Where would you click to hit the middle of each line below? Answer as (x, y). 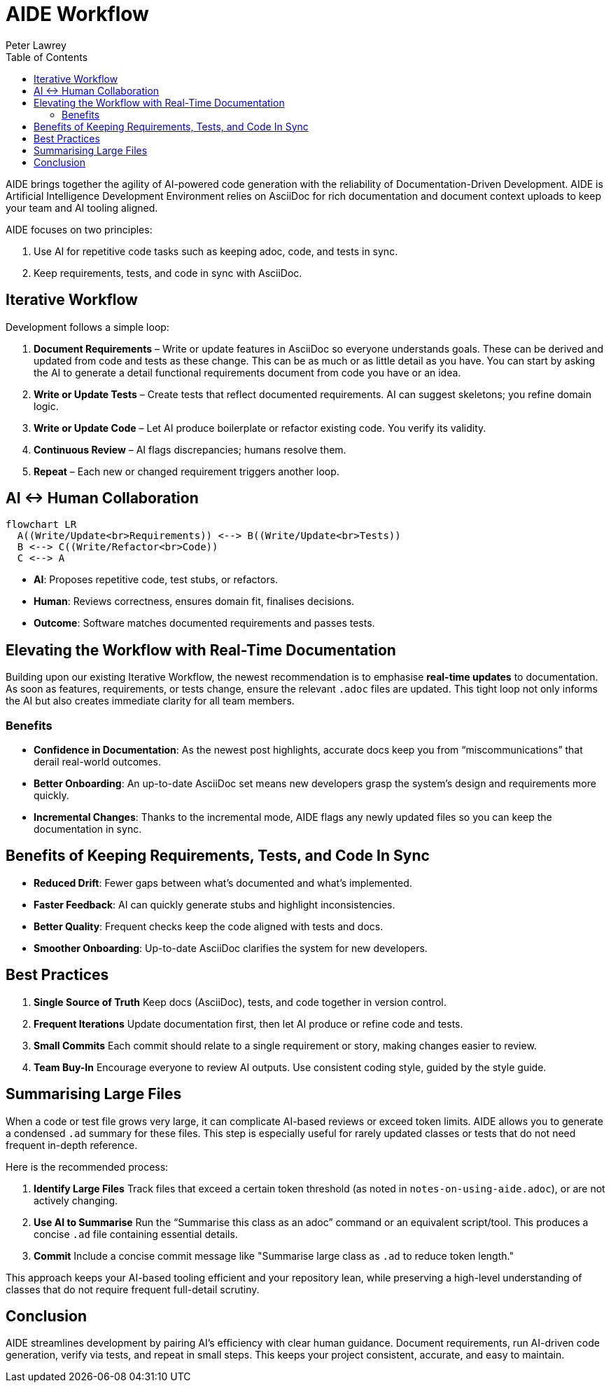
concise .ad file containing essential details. (136, 1234)
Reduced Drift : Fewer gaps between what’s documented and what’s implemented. (223, 883)
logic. (46, 406)
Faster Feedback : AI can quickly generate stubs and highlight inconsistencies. (215, 904)
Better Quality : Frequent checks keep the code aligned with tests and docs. (209, 926)
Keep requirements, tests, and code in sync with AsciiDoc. (168, 273)
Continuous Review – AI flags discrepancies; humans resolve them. (190, 449)
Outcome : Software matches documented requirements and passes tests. (204, 623)
